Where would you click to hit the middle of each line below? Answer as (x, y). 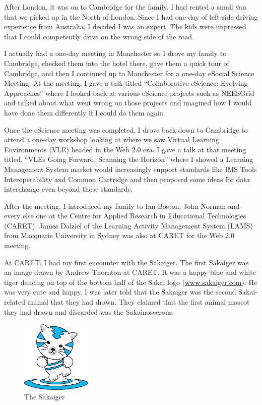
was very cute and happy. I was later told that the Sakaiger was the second (120, 292)
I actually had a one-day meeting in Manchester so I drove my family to (115, 53)
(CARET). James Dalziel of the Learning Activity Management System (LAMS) (129, 225)
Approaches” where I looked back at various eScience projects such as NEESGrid (129, 93)
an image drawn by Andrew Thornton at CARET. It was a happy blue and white (130, 272)
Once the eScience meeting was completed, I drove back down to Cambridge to (126, 129)
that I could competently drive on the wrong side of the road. (99, 36)
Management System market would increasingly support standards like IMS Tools (130, 169)
